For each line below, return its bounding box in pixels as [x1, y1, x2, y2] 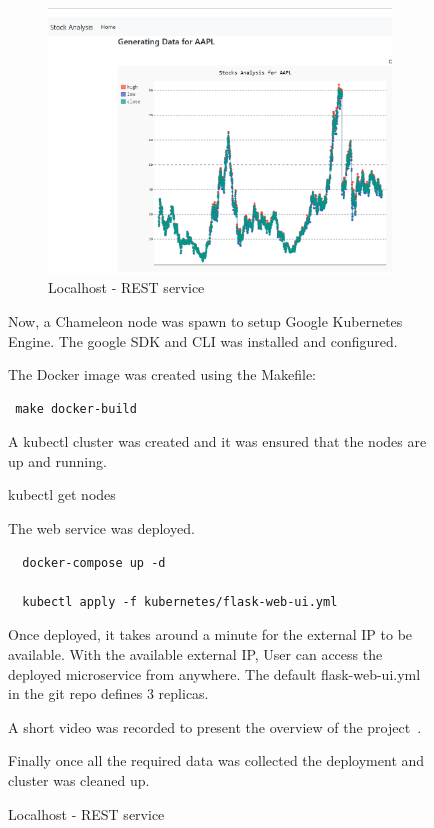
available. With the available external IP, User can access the [8, 644, 383, 665]
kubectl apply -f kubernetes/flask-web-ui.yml [22, 594, 338, 609]
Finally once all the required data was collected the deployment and [8, 750, 425, 771]
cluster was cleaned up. [8, 770, 150, 790]
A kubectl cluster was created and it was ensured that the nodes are [8, 431, 427, 452]
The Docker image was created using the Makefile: [8, 364, 316, 385]
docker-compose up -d [22, 555, 166, 570]
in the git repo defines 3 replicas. [8, 683, 209, 704]
